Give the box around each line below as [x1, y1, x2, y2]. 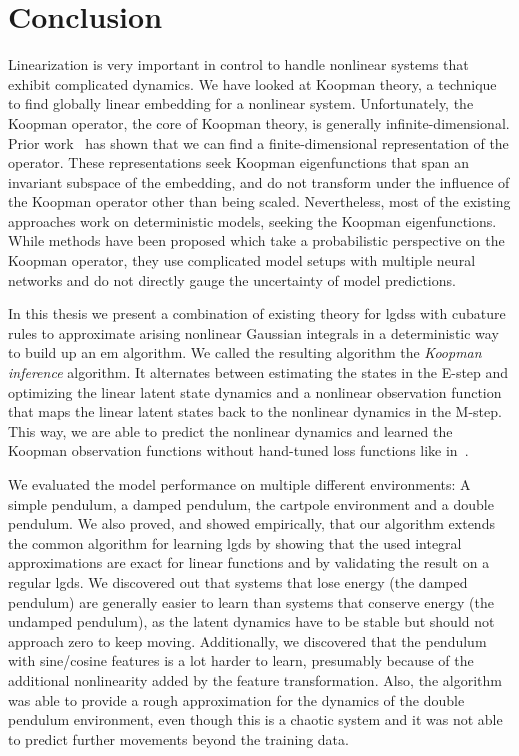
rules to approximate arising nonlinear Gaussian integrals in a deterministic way [8, 322, 499, 343]
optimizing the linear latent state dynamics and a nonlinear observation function [8, 381, 502, 402]
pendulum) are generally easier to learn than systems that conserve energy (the [8, 591, 494, 612]
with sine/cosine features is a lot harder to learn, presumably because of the [8, 650, 474, 671]
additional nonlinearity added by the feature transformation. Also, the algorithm [8, 669, 502, 690]
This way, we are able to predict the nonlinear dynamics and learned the [8, 420, 453, 441]
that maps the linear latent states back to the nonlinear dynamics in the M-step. [8, 401, 502, 422]
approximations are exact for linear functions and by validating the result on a [8, 552, 490, 573]
